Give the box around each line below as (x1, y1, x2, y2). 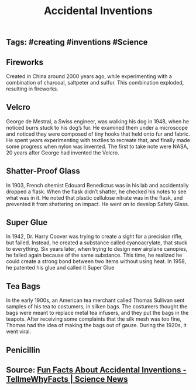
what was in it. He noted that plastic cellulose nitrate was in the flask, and (6, 194, 183, 201)
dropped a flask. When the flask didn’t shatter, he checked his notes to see (6, 188, 187, 195)
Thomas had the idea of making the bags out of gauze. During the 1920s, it (6, 322, 187, 329)
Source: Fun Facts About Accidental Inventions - (6, 365, 187, 375)
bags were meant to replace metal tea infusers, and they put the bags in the (6, 310, 189, 317)
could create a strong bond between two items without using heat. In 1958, (6, 258, 186, 265)
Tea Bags (6, 281, 41, 291)
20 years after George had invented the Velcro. (6, 149, 119, 156)
